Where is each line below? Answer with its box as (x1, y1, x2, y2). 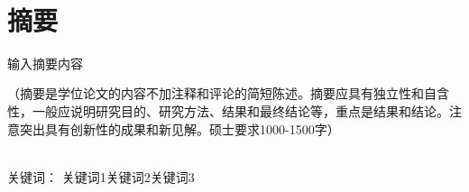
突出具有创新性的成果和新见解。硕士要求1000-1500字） (19, 119, 340, 138)
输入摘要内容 (7, 53, 83, 72)
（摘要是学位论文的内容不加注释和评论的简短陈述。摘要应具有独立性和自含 (7, 84, 449, 103)
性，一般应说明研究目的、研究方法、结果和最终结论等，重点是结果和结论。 (7, 101, 449, 120)
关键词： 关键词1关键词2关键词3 (7, 167, 195, 186)
